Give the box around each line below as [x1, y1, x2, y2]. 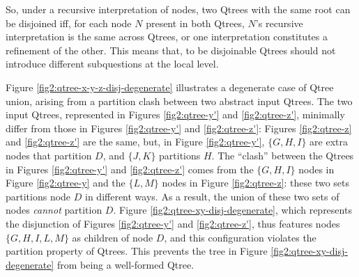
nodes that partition [6, 148, 92, 162]
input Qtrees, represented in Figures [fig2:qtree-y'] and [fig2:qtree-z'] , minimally [6, 107, 345, 122]
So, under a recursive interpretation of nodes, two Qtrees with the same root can [6, 2, 351, 16]
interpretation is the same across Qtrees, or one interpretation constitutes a [6, 29, 328, 44]
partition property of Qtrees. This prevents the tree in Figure [6, 244, 268, 258]
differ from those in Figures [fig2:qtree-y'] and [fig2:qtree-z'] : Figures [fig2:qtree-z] [6, 120, 352, 135]
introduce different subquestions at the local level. [6, 56, 219, 71]
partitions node [6, 189, 71, 203]
